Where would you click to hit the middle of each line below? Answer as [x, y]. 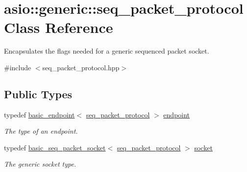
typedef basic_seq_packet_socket [55, 147]
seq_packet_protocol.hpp [81, 67]
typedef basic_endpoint [39, 114]
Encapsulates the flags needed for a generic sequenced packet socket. [107, 51]
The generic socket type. [40, 164]
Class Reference [59, 27]
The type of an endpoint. [41, 131]
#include [18, 67]
